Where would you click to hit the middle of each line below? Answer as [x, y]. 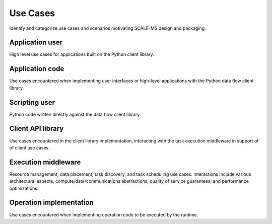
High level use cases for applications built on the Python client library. [82, 54]
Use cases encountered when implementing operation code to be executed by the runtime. [104, 214]
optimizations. [24, 188]
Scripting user [32, 102]
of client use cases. [29, 147]
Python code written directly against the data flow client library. [75, 114]
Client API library [37, 129]
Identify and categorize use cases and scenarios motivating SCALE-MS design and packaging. [108, 28]
